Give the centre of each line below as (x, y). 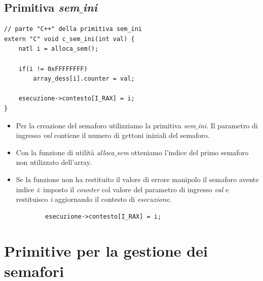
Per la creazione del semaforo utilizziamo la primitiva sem (106, 125)
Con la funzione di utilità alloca (65, 152)
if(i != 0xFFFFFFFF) (53, 69)
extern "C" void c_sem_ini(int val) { (69, 39)
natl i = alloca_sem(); (59, 49)
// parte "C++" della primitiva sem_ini (73, 29)
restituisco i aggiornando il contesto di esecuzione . (94, 199)
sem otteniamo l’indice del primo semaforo (183, 152)
